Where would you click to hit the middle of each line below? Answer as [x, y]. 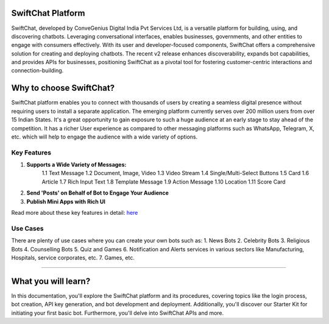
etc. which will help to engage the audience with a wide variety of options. [104, 137]
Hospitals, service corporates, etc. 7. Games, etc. [73, 257]
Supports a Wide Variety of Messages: [76, 165]
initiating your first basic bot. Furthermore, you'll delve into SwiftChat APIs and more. [118, 313]
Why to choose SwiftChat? [63, 88]
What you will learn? [51, 281]
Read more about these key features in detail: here [75, 213]
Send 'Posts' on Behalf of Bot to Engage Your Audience [97, 193]
